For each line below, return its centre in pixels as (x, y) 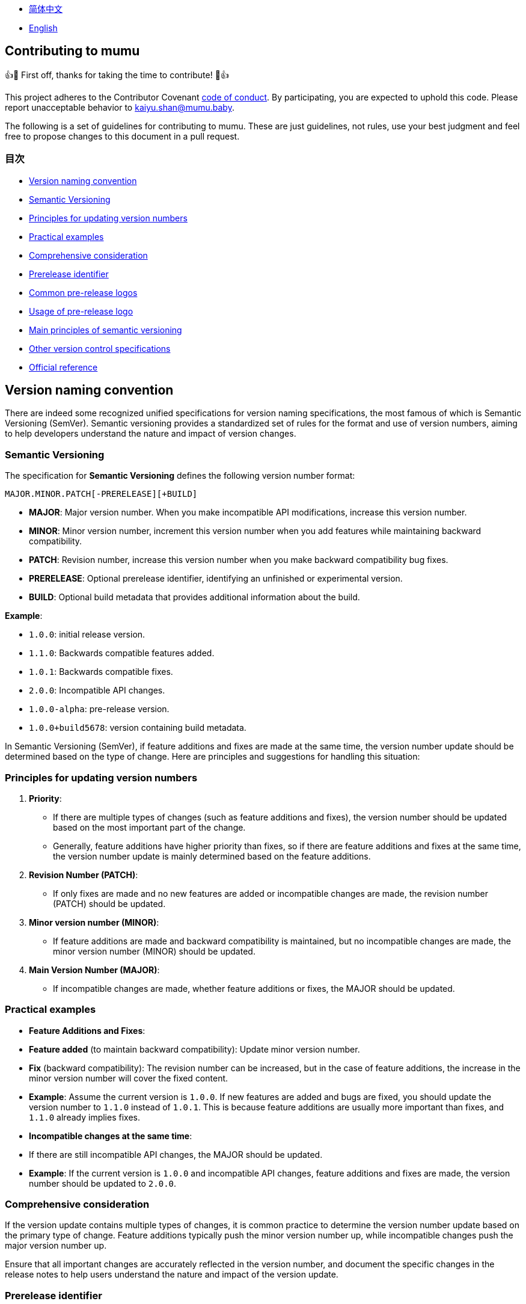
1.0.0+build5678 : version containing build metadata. (138, 728)
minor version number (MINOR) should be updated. (154, 951)
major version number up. (56, 1246)
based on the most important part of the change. (149, 827)
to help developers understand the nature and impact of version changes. (151, 434)
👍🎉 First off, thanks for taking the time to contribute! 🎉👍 (117, 75)
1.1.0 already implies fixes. (84, 1117)
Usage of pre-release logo (81, 311)
